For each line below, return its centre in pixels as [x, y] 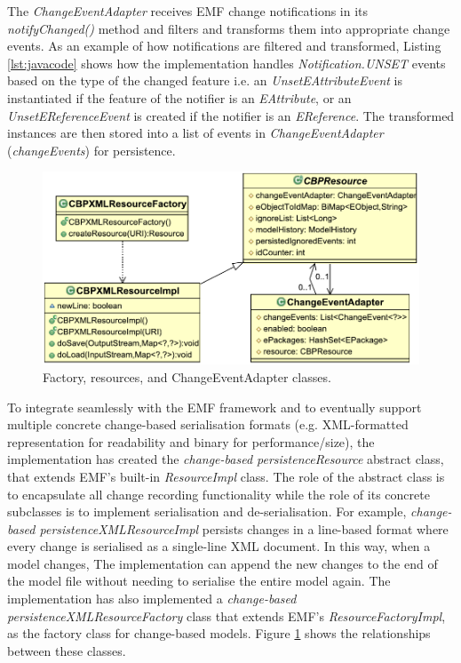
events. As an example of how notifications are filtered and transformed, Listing [224, 46]
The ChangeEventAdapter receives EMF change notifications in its [188, 11]
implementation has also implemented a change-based [152, 599]
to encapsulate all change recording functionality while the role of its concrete [219, 494]
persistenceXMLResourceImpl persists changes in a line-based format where [244, 528]
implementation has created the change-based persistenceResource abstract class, [226, 459]
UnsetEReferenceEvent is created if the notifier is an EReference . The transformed [231, 115]
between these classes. [67, 650]
